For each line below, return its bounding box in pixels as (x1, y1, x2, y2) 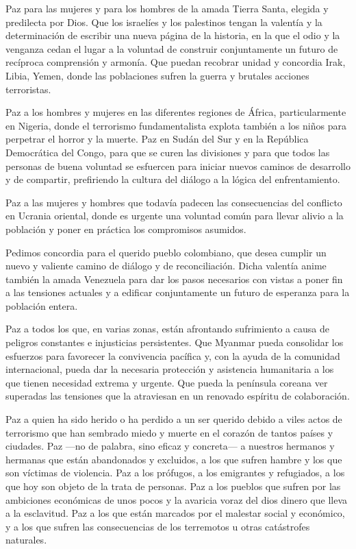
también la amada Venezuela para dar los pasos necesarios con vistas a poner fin (5, 271, 343, 286)
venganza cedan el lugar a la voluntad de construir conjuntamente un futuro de (5, 41, 338, 56)
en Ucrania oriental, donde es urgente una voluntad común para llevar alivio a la (5, 208, 344, 223)
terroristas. (5, 82, 51, 96)
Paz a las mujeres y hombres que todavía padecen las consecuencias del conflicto (5, 195, 342, 209)
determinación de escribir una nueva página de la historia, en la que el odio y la (5, 28, 340, 42)
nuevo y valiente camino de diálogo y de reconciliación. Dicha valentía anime (5, 258, 327, 273)
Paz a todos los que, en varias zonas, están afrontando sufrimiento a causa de (5, 321, 329, 336)
